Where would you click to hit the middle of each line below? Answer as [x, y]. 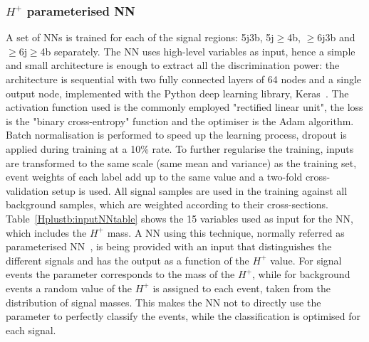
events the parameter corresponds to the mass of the [120, 274]
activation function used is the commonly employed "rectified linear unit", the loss [184, 107]
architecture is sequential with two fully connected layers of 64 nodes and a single [184, 79]
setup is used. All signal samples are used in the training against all [199, 190]
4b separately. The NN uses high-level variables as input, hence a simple [198, 51]
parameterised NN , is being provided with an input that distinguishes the [169, 246]
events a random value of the [69, 288]
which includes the [46, 232]
